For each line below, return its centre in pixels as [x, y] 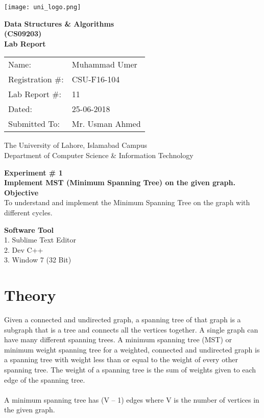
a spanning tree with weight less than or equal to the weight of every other [121, 359]
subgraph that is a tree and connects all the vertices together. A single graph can [131, 329]
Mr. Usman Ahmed [106, 124]
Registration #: [36, 79]
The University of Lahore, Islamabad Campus [76, 145]
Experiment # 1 [33, 172]
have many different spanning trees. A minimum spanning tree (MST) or [118, 339]
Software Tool [29, 229]
